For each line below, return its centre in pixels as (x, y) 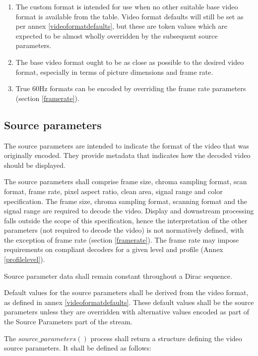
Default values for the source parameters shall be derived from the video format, (126, 292)
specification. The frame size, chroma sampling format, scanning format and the (126, 201)
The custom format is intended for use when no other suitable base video (127, 6)
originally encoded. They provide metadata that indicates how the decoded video (127, 155)
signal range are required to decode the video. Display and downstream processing (129, 211)
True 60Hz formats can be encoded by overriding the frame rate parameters (131, 88)
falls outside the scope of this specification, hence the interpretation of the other (126, 220)
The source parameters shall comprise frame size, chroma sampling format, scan (126, 181)
